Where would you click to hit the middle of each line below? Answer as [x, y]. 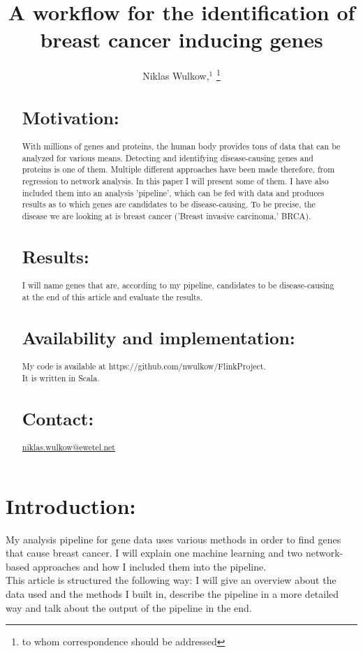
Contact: [58, 418]
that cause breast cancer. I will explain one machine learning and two [154, 553]
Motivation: [71, 117]
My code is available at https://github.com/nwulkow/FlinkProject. [144, 366]
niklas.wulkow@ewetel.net [68, 447]
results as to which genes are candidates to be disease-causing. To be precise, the [169, 204]
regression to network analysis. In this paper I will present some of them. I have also [175, 181]
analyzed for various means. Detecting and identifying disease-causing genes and [168, 157]
